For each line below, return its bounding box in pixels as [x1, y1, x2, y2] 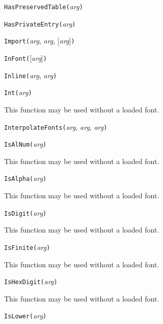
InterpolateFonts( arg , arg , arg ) [4, 121, 107, 132]
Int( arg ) [4, 87, 32, 98]
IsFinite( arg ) [4, 241, 50, 252]
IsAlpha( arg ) [4, 173, 47, 183]
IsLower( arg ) [4, 310, 47, 321]
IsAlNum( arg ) [4, 138, 47, 149]
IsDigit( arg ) [4, 207, 47, 218]
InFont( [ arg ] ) [4, 52, 47, 63]
